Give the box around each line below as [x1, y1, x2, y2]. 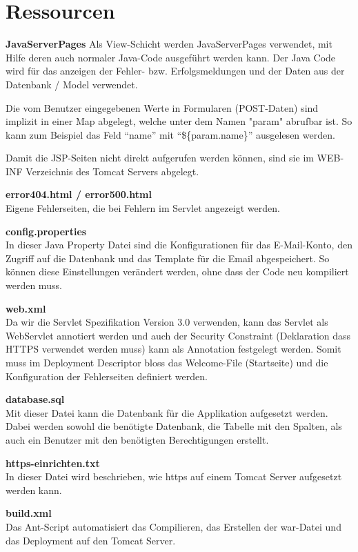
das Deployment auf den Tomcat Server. [6, 533, 176, 547]
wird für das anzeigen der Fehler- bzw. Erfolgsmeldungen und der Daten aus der [6, 63, 345, 78]
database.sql [6, 392, 65, 406]
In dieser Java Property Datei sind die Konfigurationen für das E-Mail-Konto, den [6, 237, 352, 252]
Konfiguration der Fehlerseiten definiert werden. [6, 368, 208, 383]
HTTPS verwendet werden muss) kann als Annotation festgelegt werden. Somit [6, 342, 341, 356]
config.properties [6, 224, 87, 238]
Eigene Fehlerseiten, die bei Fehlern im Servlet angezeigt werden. [6, 201, 280, 215]
